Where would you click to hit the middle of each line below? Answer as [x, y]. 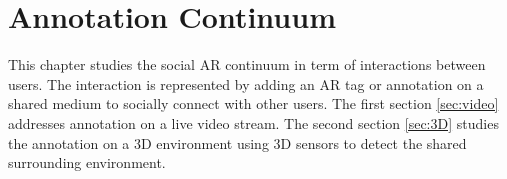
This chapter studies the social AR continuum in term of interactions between [247, 64]
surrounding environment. [87, 162]
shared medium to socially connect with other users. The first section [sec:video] [253, 103]
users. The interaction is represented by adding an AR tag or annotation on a [246, 83]
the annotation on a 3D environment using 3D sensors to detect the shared [237, 142]
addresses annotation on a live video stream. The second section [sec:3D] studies [253, 122]
